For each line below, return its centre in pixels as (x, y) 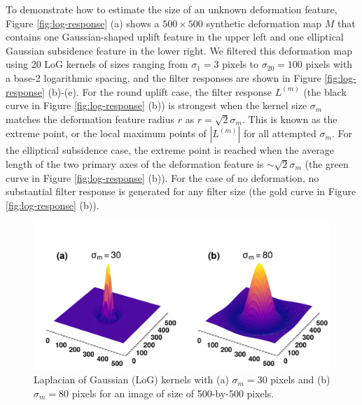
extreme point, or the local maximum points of (106, 133)
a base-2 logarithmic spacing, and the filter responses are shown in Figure (163, 77)
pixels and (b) (300, 379)
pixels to (240, 64)
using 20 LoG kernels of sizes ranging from (97, 64)
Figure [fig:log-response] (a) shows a (83, 23)
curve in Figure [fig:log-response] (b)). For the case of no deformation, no (162, 177)
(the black (325, 91)
